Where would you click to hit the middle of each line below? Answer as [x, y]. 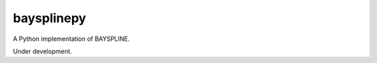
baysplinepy [50, 18]
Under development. [43, 51]
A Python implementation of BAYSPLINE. [72, 39]
